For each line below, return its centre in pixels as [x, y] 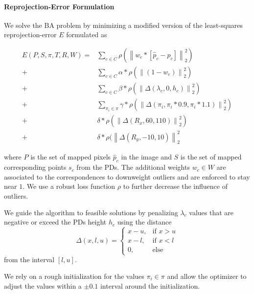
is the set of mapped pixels [71, 157]
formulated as [87, 34]
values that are [211, 212]
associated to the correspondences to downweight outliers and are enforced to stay [127, 176]
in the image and [146, 157]
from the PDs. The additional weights [133, 167]
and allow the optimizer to [207, 276]
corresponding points [35, 167]
